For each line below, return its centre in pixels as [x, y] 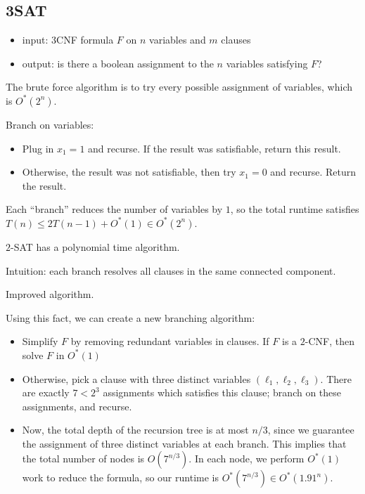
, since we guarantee [311, 430]
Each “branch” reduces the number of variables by [114, 209]
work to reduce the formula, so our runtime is [120, 477]
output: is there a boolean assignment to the [118, 63]
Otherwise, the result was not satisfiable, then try [129, 172]
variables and [178, 40]
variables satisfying [267, 63]
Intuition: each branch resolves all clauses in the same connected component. [171, 270]
